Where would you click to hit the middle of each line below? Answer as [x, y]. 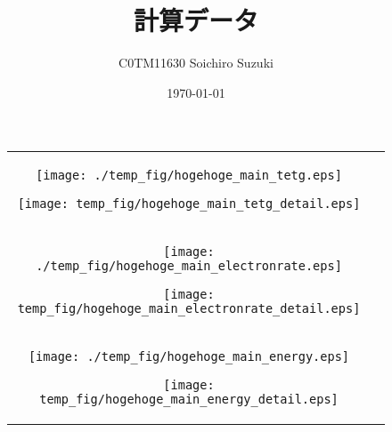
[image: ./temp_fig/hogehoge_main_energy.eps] [189, 357]
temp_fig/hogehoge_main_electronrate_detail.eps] [189, 309]
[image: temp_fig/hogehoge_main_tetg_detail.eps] [189, 204]
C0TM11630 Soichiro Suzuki [196, 63]
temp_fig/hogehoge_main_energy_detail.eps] [189, 400]
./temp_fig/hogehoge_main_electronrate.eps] [189, 266]
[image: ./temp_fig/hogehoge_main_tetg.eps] [189, 176]
